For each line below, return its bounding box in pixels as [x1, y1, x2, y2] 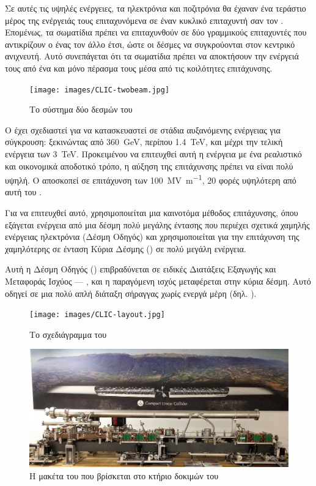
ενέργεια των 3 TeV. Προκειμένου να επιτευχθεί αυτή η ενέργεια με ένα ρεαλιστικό [5, 148, 302, 160]
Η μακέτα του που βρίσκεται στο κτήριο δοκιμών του [29, 469, 219, 482]
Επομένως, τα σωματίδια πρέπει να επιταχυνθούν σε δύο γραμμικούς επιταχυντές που [5, 26, 307, 39]
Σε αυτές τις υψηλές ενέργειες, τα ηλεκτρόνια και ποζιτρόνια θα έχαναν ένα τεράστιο [5, 2, 306, 14]
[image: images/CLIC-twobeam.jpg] [29, 85, 170, 94]
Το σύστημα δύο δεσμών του [29, 103, 133, 116]
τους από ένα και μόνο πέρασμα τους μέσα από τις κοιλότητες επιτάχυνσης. [5, 61, 273, 74]
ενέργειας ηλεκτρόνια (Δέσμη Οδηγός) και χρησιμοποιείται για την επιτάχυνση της [5, 230, 299, 243]
